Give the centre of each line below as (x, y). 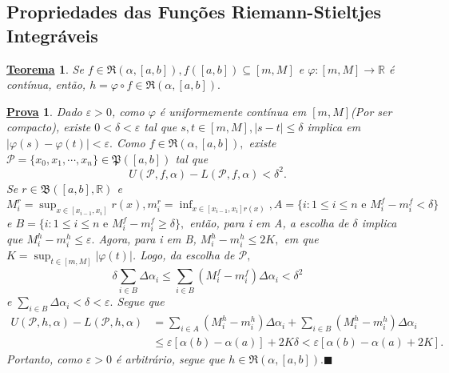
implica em (334, 127)
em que (301, 239)
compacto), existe (49, 127)
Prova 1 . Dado (44, 111)
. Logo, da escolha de (183, 255)
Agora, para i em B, (147, 239)
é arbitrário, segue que (171, 359)
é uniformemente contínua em (233, 111)
